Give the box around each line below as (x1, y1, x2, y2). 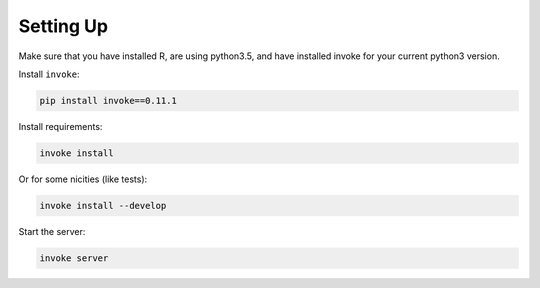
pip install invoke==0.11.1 (39, 95, 177, 106)
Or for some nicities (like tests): (18, 173, 148, 185)
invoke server (39, 252, 109, 264)
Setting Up (18, 15, 109, 37)
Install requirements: (18, 120, 103, 132)
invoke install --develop (39, 200, 167, 211)
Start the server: (18, 225, 86, 237)
